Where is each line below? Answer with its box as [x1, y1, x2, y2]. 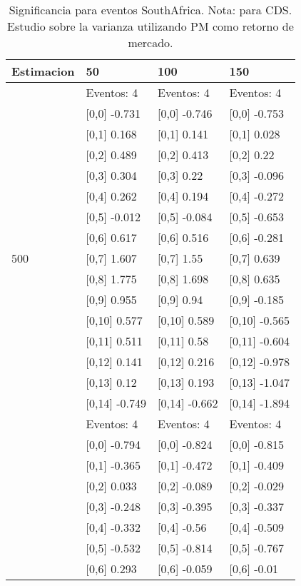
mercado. [128, 34, 173, 51]
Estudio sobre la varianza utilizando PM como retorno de [7, 18, 294, 34]
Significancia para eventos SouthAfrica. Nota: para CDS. [9, 1, 292, 18]
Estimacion [11, 63, 75, 79]
